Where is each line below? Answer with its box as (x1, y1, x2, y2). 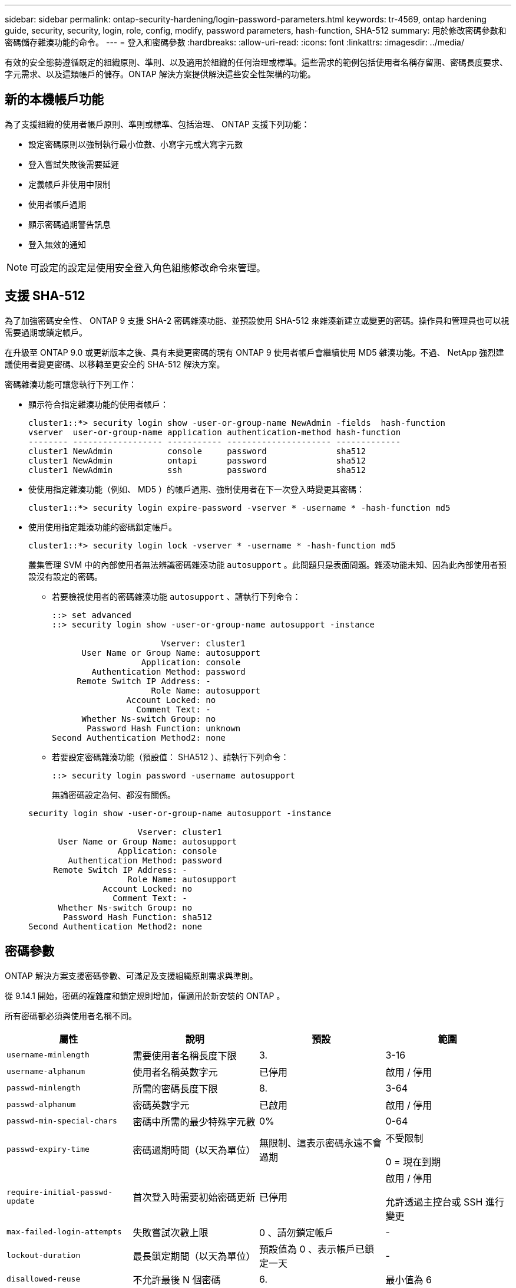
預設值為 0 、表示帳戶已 (259, 1243, 365, 1255)
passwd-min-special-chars (6, 1116, 117, 1126)
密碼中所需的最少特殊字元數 (133, 1115, 256, 1128)
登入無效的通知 (28, 239, 86, 249)
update (6, 1196, 34, 1205)
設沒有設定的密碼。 (28, 571, 102, 581)
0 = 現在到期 (385, 1155, 441, 1168)
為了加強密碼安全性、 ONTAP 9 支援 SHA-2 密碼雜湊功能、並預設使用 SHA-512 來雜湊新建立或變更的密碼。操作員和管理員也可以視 (5, 315, 510, 326)
